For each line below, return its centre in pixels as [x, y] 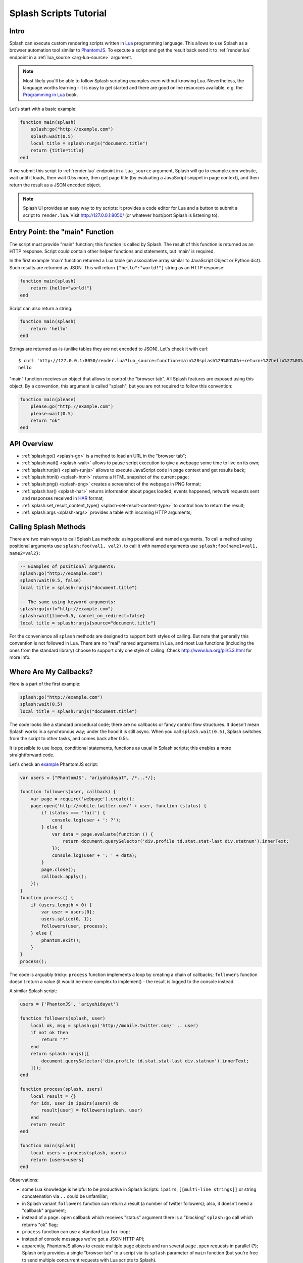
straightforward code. [32, 755]
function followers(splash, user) [63, 1018]
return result [48, 1125]
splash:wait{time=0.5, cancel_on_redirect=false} [83, 616]
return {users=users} [57, 1160]
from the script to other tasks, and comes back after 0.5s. [69, 739]
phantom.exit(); [61, 940]
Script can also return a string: [41, 308]
